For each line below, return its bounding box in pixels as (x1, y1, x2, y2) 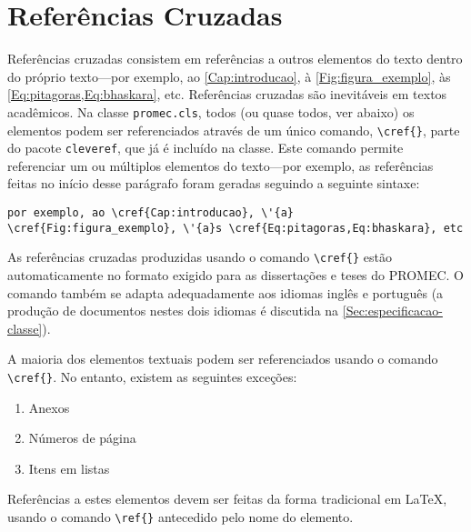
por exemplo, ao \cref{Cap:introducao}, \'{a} (7, 206, 294, 220)
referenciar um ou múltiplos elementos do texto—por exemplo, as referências (7, 156, 434, 175)
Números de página (28, 428, 136, 447)
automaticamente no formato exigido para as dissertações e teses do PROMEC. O (7, 266, 464, 285)
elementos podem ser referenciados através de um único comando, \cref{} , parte (7, 120, 460, 139)
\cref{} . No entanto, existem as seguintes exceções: (7, 367, 297, 386)
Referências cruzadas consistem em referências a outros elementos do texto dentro (7, 49, 463, 68)
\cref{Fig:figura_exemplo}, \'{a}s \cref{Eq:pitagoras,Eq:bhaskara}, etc (7, 221, 464, 235)
